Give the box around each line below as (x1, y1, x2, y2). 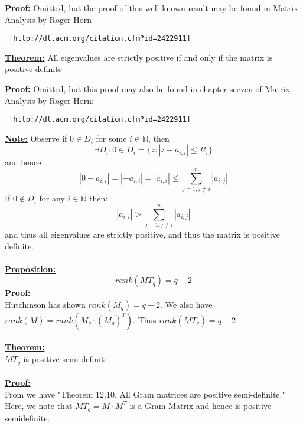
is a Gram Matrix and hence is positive (129, 399, 272, 412)
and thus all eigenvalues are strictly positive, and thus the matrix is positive (5, 227, 280, 240)
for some (96, 132, 127, 144)
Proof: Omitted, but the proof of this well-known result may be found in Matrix (5, 2, 298, 14)
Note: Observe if (5, 132, 67, 144)
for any (39, 192, 65, 204)
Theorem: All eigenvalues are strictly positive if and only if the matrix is (5, 51, 273, 63)
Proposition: (5, 262, 56, 275)
